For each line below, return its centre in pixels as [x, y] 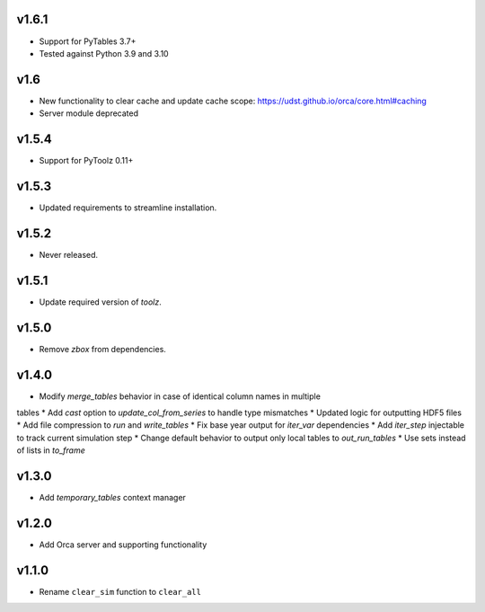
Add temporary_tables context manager [112, 498]
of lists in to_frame [51, 450]
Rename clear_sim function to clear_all [120, 591]
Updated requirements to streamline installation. [128, 208]
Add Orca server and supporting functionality [123, 545]
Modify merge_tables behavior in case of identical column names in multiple [180, 396]
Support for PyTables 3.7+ [88, 41]
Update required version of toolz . [100, 302]
